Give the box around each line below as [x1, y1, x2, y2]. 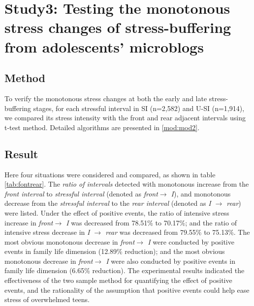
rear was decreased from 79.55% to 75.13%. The [105, 227, 250, 237]
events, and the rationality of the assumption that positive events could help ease [4, 284, 250, 295]
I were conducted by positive [148, 236, 234, 247]
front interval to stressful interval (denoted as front [4, 188, 158, 198]
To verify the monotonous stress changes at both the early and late [4, 93, 207, 103]
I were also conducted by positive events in [106, 255, 235, 266]
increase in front [4, 217, 53, 227]
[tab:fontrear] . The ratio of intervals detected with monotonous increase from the [4, 179, 249, 189]
